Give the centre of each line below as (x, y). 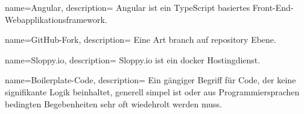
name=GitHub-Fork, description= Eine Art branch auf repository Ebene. (141, 40)
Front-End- (273, 7)
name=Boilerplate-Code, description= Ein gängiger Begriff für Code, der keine (150, 80)
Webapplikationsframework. (56, 19)
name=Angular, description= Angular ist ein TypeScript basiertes (128, 7)
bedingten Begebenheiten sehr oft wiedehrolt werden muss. (113, 103)
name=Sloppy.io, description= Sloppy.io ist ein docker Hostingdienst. (133, 59)
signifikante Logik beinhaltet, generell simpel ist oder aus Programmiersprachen (152, 91)
